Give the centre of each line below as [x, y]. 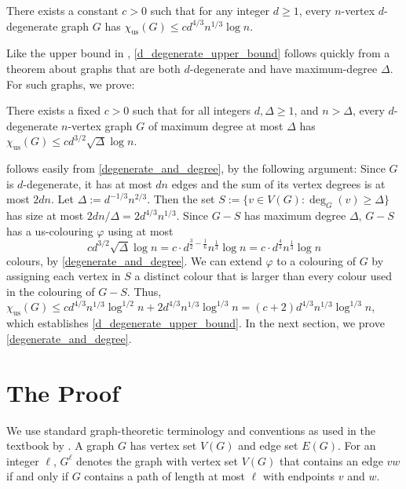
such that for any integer [210, 10]
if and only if [37, 476]
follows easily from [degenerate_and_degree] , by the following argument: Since [196, 168]
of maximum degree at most [216, 125]
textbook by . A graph [60, 445]
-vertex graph [100, 125]
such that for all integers [192, 110]
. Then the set [181, 199]
